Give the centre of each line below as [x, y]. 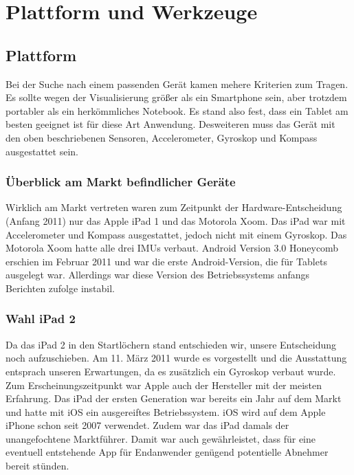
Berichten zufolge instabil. [60, 288]
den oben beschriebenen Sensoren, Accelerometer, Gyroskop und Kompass [162, 137]
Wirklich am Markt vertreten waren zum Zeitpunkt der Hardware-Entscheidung [174, 207]
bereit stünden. [37, 466]
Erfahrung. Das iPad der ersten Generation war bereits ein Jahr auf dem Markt [174, 398]
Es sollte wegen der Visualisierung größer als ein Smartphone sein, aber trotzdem [176, 97]
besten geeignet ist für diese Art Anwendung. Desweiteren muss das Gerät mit [170, 124]
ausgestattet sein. [42, 151]
